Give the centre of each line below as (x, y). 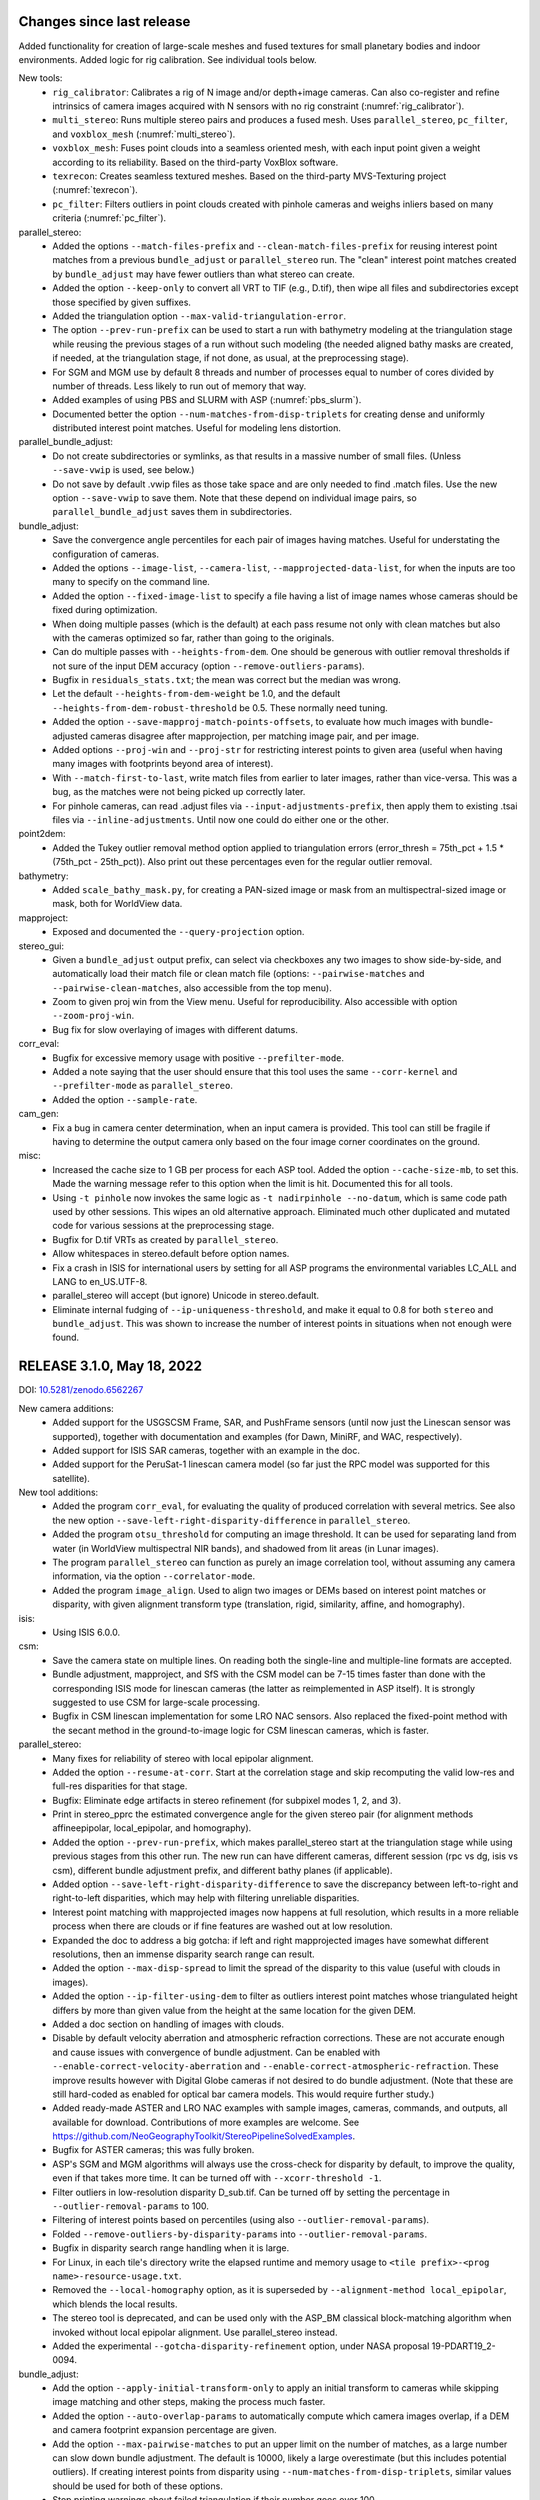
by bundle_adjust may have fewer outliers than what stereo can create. (203, 274)
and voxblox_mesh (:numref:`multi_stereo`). (144, 134)
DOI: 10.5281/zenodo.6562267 (81, 1390)
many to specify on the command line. (131, 582)
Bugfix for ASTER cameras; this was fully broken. (153, 2150)
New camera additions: (66, 1408)
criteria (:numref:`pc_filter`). (109, 218)
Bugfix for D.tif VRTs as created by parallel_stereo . (165, 1239)
